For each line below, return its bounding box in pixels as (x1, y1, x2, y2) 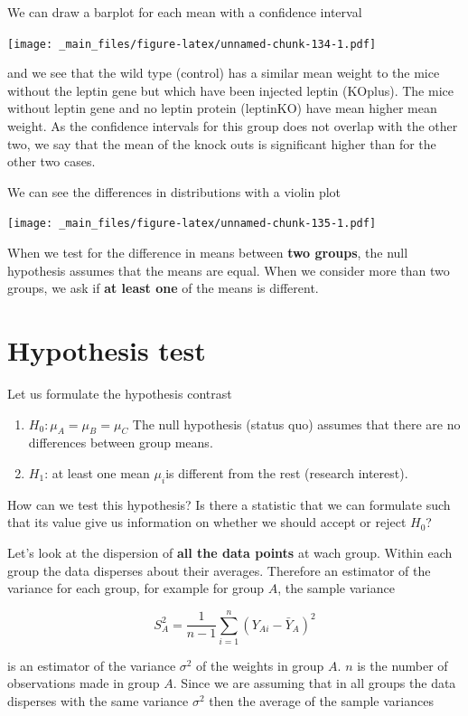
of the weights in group (196, 655, 324, 674)
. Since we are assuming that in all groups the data (173, 674, 456, 692)
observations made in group (7, 674, 160, 692)
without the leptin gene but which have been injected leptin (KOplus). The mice (7, 80, 454, 99)
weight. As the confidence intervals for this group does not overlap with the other (7, 117, 458, 136)
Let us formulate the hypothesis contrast (7, 383, 232, 402)
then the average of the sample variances (209, 692, 434, 711)
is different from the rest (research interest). (165, 463, 408, 482)
